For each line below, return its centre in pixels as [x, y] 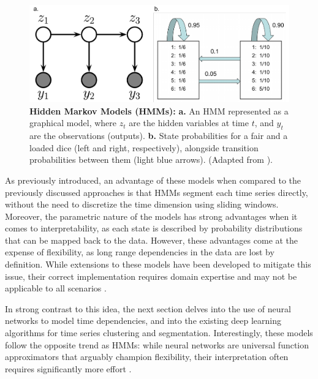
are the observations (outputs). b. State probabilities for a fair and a [159, 136]
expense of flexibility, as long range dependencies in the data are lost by [140, 252]
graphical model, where [73, 123]
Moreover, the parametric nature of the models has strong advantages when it [151, 216]
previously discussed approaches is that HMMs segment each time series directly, [157, 192]
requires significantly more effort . [68, 368]
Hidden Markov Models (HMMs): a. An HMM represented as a [159, 111]
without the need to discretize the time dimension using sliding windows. [142, 204]
